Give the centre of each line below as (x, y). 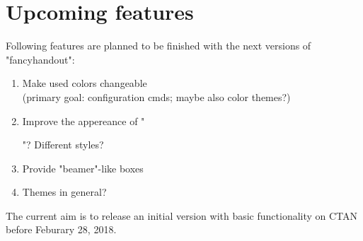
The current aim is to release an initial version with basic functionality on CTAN (182, 215)
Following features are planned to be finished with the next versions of (159, 46)
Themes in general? (64, 192)
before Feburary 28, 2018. (61, 229)
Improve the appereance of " (83, 120)
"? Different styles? (63, 145)
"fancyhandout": (40, 59)
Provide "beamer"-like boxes (83, 168)
